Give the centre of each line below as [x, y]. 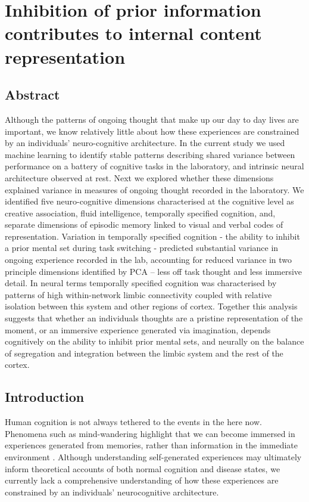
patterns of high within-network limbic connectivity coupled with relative [138, 294]
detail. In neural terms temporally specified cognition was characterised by [141, 283]
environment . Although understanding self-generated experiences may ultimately [153, 457]
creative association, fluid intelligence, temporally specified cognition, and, [140, 213]
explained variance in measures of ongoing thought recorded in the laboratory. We [154, 189]
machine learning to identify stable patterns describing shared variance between [150, 154]
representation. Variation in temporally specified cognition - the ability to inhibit [152, 236]
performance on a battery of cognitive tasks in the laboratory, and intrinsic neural [154, 166]
